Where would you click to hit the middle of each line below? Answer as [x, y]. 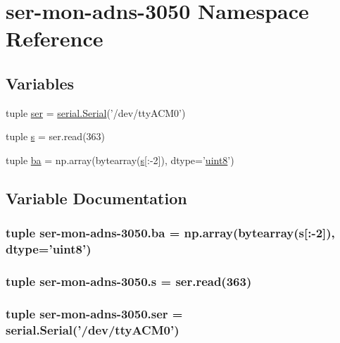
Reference [55, 38]
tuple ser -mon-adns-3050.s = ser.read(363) [129, 281]
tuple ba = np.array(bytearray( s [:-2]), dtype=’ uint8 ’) [120, 160]
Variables [40, 83]
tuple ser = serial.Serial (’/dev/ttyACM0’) [96, 112]
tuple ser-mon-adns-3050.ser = [94, 313]
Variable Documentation [96, 198]
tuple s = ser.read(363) [56, 136]
